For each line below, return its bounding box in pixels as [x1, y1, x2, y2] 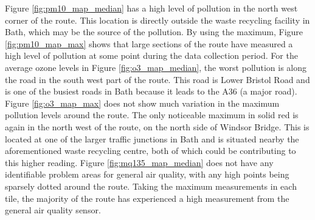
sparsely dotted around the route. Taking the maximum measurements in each [5, 179, 297, 192]
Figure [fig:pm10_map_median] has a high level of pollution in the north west [5, 2, 298, 14]
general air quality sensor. [5, 204, 101, 216]
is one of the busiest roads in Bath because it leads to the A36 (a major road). [5, 85, 297, 98]
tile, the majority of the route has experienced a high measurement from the [5, 192, 289, 204]
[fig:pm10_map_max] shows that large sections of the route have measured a [5, 37, 293, 50]
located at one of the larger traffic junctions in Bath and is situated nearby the [5, 132, 299, 145]
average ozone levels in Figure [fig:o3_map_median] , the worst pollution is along [5, 61, 306, 73]
